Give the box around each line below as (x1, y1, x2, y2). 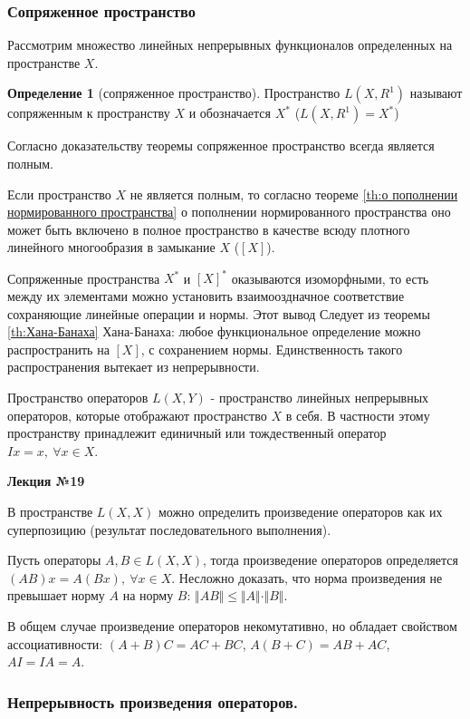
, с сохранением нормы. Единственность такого (140, 339, 403, 358)
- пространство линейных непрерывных (210, 388, 429, 407)
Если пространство (7, 184, 111, 203)
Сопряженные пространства (7, 268, 160, 287)
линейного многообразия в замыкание (7, 238, 216, 257)
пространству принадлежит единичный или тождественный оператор (7, 423, 387, 442)
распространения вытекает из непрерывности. (7, 357, 260, 376)
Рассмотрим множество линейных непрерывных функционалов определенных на (7, 35, 453, 54)
